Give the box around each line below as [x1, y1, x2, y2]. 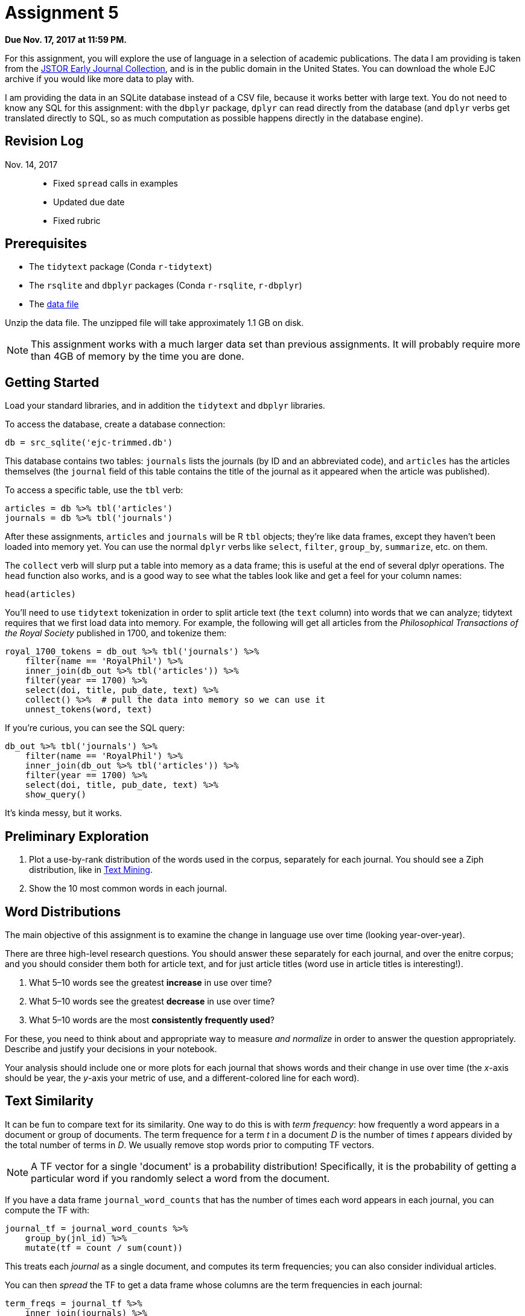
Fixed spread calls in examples [53, 177, 179, 188]
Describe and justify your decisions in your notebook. [5, 1043, 217, 1054]
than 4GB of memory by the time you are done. [31, 350, 244, 363]
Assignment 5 [5, 2, 119, 23]
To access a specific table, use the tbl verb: [5, 485, 183, 496]
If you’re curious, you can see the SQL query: [5, 723, 185, 733]
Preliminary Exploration [5, 828, 149, 844]
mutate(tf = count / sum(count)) [25, 1242, 183, 1253]
